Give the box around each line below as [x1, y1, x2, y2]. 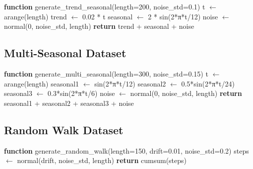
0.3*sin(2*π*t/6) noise [47, 88, 115, 98]
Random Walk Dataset [4, 122, 124, 137]
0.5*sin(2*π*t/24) [181, 78, 235, 88]
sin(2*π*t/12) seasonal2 [94, 78, 166, 88]
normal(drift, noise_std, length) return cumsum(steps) [17, 155, 187, 166]
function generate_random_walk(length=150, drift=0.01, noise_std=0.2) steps [4, 145, 249, 156]
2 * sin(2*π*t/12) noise [148, 11, 218, 21]
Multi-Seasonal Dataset [4, 45, 126, 61]
